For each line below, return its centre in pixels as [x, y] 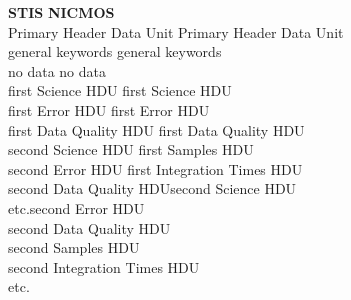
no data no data [57, 70]
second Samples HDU [74, 247]
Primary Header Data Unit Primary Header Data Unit [176, 31]
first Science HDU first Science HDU [120, 90]
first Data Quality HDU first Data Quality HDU [156, 129]
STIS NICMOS [61, 12]
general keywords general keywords [115, 51]
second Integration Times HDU [104, 266]
